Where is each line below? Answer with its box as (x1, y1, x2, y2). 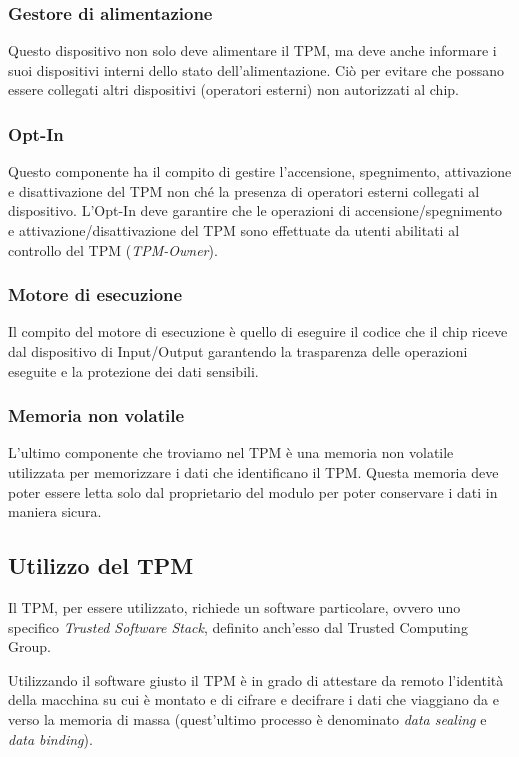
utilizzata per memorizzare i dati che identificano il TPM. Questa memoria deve (8, 462, 499, 482)
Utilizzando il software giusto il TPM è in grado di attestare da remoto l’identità (8, 669, 504, 690)
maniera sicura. (8, 501, 102, 522)
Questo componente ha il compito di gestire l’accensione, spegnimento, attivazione (8, 161, 512, 182)
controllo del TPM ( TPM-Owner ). (8, 239, 218, 260)
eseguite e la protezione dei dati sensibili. (8, 360, 259, 381)
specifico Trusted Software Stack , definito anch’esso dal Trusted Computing (8, 616, 468, 637)
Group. (8, 636, 51, 657)
